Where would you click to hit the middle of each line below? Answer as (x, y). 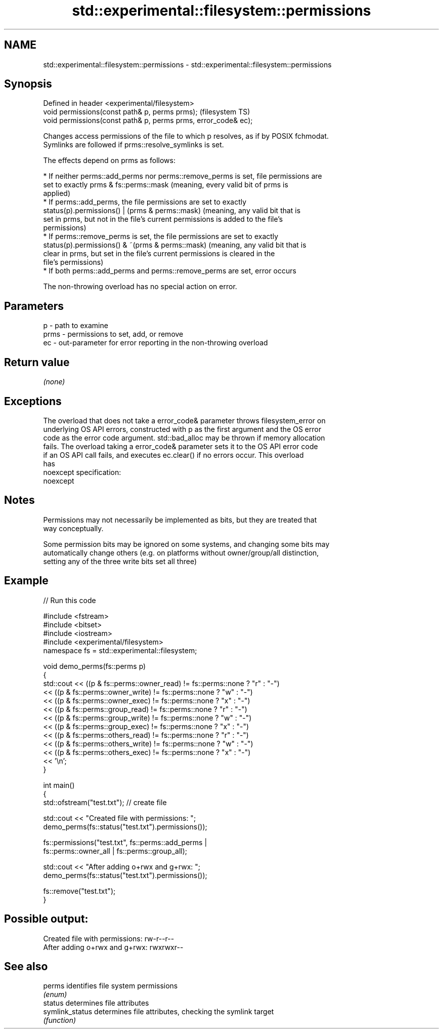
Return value (37, 362)
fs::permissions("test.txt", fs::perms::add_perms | (125, 842)
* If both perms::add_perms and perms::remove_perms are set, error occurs (170, 271)
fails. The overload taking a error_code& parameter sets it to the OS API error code (181, 446)
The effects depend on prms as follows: (109, 161)
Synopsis (28, 84)
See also (26, 966)
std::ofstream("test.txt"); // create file (105, 802)
